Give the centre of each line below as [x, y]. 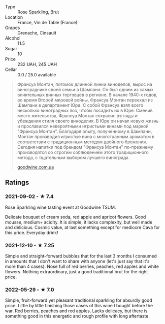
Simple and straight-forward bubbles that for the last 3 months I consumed [81, 256]
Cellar [11, 69]
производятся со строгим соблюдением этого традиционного [83, 152]
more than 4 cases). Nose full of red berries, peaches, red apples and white [82, 266]
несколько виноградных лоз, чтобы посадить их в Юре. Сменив [85, 110]
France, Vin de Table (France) [48, 22]
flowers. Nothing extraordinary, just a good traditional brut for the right [77, 271]
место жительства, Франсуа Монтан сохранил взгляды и [77, 116]
